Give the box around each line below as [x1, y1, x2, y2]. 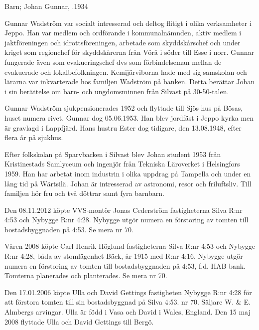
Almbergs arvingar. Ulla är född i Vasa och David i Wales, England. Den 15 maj [4, 307, 251, 317]
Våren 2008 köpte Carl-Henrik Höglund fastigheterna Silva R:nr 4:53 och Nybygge [4, 241, 256, 251]
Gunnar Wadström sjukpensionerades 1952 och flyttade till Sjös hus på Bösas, [4, 103, 243, 113]
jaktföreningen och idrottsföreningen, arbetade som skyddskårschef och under [4, 37, 241, 47]
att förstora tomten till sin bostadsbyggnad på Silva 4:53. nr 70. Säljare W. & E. [4, 297, 251, 307]
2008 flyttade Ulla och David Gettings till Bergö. [4, 316, 154, 327]
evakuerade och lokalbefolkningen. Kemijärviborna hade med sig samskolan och [4, 66, 247, 77]
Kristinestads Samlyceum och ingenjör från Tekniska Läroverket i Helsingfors [4, 159, 240, 169]
